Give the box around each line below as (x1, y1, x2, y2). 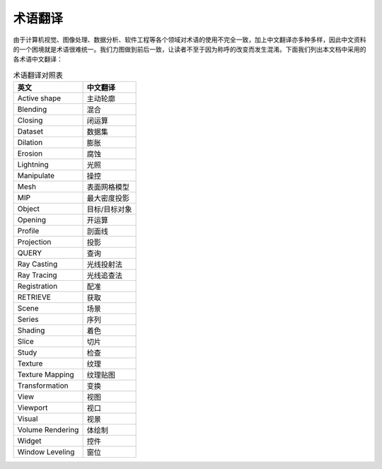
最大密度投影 (86, 193, 130, 203)
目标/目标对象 (86, 204, 132, 214)
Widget (17, 436, 42, 446)
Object (17, 204, 40, 214)
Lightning (17, 160, 49, 170)
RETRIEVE (17, 292, 51, 302)
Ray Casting (17, 259, 58, 269)
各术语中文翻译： (13, 55, 63, 64)
